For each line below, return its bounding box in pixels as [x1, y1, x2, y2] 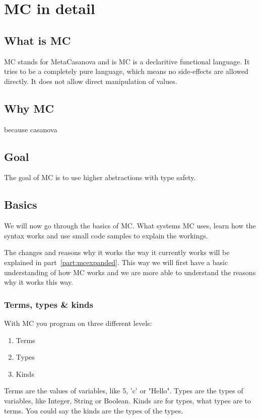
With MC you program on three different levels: [4, 317, 152, 328]
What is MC [4, 32, 71, 48]
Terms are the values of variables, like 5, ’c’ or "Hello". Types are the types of [4, 385, 243, 396]
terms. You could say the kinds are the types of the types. [4, 405, 183, 415]
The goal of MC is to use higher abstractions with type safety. [4, 172, 196, 183]
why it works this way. [4, 277, 74, 287]
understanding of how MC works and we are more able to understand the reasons [4, 267, 256, 277]
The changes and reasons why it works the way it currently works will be [4, 247, 230, 258]
